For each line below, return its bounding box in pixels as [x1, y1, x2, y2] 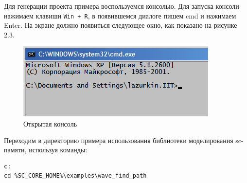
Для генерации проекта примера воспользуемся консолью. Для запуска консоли [4, 1, 239, 11]
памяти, [4, 145, 27, 155]
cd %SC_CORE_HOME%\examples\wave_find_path [4, 172, 147, 180]
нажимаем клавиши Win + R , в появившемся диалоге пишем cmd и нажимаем [4, 10, 236, 20]
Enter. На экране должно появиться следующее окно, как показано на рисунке [4, 20, 237, 30]
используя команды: [29, 145, 88, 155]
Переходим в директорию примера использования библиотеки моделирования [4, 135, 233, 145]
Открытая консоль [23, 119, 77, 129]
